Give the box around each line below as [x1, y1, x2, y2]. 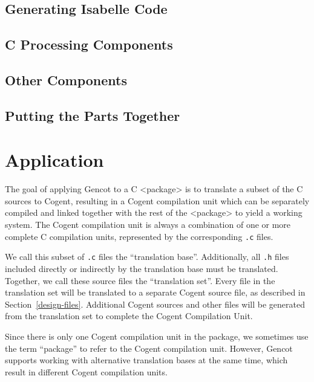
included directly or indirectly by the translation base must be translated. [5, 262, 278, 274]
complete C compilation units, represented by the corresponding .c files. [5, 230, 273, 242]
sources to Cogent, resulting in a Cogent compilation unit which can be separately [5, 194, 310, 207]
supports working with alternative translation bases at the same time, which [5, 354, 288, 366]
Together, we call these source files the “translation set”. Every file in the [5, 274, 275, 286]
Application [5, 147, 104, 172]
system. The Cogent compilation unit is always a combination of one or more [5, 218, 291, 231]
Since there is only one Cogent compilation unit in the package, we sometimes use [5, 329, 309, 342]
